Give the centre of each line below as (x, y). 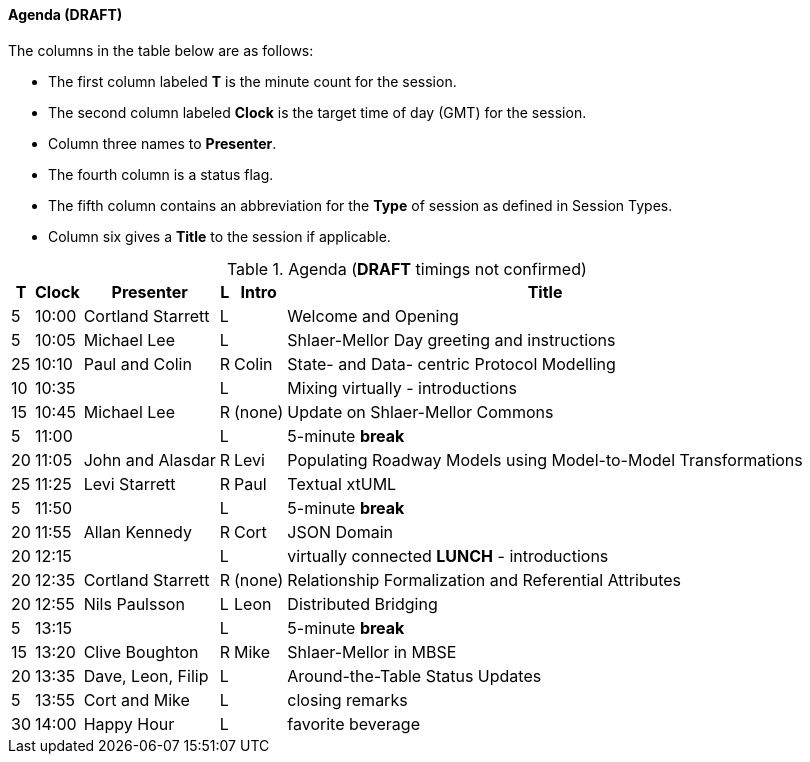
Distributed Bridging (362, 603)
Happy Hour (129, 723)
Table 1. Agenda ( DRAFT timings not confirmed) (406, 268)
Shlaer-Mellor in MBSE (372, 651)
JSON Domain (340, 531)
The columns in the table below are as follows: (161, 50)
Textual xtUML (342, 483)
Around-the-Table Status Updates (414, 675)
